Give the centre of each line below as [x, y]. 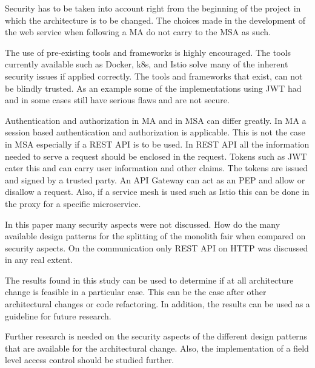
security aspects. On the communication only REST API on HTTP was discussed [157, 247]
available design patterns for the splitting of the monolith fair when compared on [155, 236]
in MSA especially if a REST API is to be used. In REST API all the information [157, 144]
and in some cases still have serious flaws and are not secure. [117, 100]
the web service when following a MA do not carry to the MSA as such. [138, 32]
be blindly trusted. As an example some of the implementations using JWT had [153, 88]
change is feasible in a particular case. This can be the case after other [136, 292]
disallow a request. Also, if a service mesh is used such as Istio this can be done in [157, 192]
